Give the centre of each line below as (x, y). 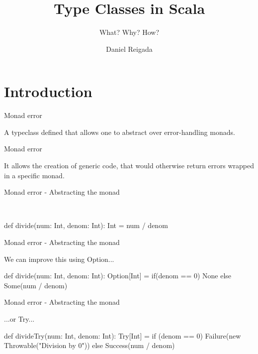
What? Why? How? (129, 32)
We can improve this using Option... (59, 259)
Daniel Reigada (129, 49)
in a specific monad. (34, 175)
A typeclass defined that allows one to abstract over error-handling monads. (120, 132)
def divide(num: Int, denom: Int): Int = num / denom (86, 225)
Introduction (48, 91)
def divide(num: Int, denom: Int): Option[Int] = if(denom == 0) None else (118, 276)
